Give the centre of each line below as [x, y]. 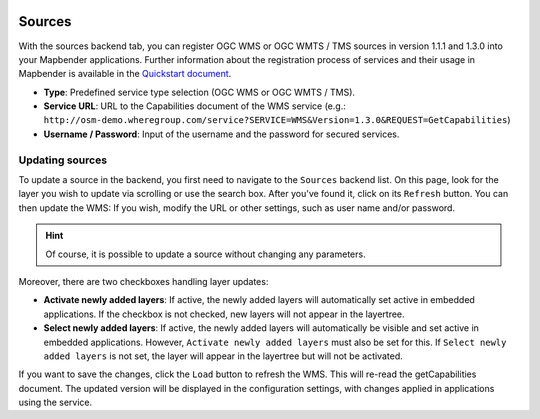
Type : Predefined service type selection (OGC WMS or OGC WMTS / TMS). [199, 92]
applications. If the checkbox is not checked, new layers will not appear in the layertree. [224, 314]
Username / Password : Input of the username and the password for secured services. [221, 134]
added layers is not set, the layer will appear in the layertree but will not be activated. [223, 356]
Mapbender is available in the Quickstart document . [125, 74]
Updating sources [63, 160]
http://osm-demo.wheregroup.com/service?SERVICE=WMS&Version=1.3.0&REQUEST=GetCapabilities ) [277, 120]
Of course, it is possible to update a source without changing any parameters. [205, 254]
